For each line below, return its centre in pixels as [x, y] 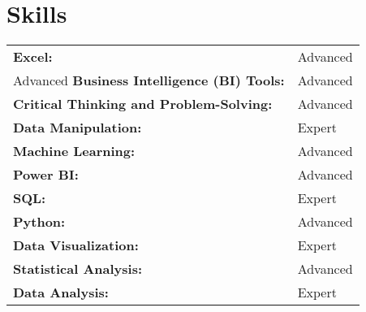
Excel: [33, 57]
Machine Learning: [74, 151]
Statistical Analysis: [78, 269]
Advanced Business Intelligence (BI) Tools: [149, 80]
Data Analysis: [61, 292]
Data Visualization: [76, 245]
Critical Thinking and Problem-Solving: [143, 104]
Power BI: [46, 175]
